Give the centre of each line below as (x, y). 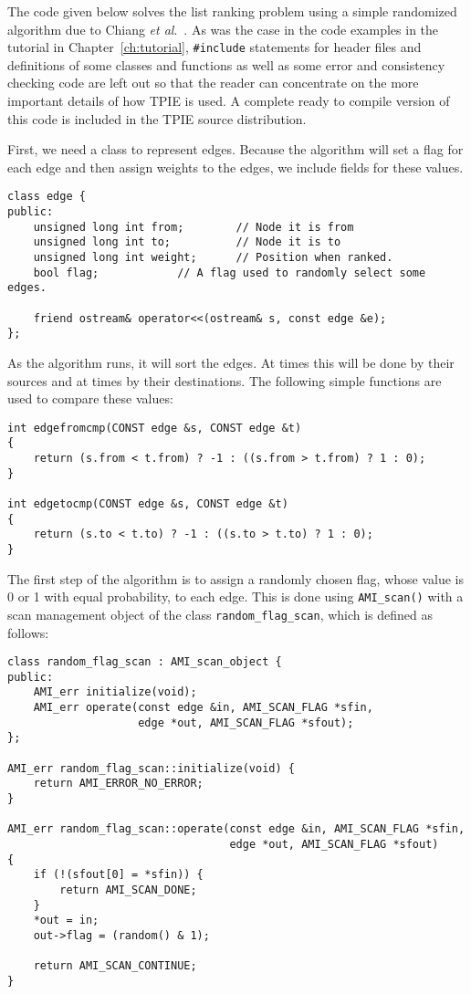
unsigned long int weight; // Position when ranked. (213, 258)
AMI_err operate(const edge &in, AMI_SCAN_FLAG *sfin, (203, 708)
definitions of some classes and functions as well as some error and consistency (226, 64)
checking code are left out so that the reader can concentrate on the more (213, 83)
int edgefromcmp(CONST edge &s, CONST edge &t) (155, 428)
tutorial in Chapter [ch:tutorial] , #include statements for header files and (215, 47)
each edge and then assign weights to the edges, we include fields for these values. (235, 167)
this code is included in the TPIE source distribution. (157, 118)
